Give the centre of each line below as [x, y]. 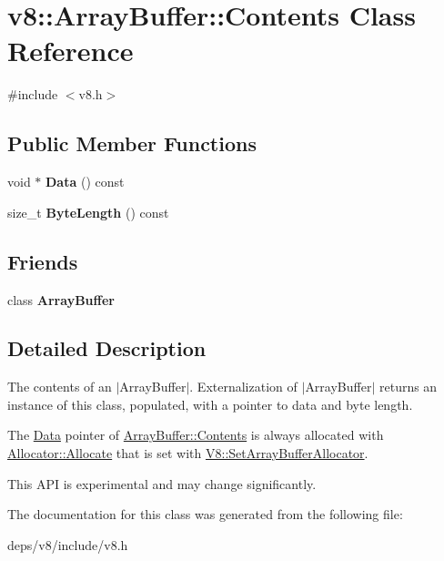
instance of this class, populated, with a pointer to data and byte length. [210, 404]
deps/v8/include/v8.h [68, 544]
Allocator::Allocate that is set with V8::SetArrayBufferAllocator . [188, 453]
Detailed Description [107, 348]
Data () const [85, 182]
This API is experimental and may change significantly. [162, 483]
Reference [71, 51]
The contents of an [60, 387]
